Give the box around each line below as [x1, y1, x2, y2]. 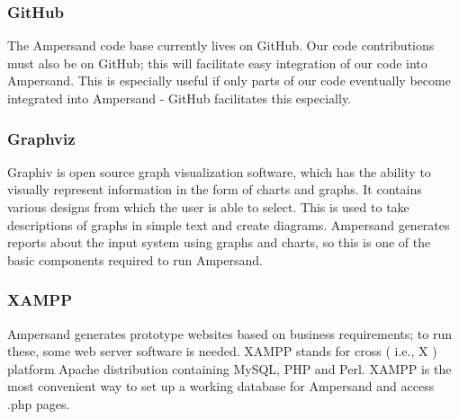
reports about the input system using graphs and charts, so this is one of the [7, 233, 431, 252]
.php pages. [7, 394, 70, 413]
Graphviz [7, 127, 76, 149]
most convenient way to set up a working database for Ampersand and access [7, 377, 435, 396]
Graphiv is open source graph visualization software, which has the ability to [7, 162, 431, 181]
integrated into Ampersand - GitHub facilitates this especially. [7, 89, 352, 107]
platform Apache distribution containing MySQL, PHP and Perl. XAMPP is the [7, 359, 452, 378]
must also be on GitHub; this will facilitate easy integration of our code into [7, 53, 427, 72]
